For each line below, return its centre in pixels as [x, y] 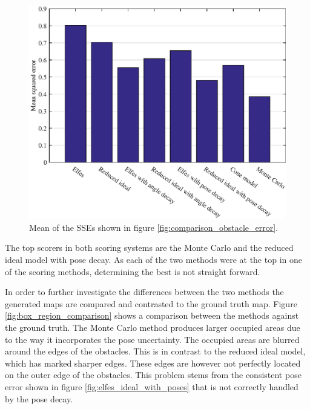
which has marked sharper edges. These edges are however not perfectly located [153, 363]
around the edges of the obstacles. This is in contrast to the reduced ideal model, [155, 351]
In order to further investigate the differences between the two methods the [144, 292]
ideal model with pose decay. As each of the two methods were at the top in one [153, 259]
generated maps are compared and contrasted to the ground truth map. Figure [151, 303]
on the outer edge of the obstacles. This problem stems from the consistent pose [153, 375]
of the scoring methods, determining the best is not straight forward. [133, 271]
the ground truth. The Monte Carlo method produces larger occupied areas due [153, 327]
